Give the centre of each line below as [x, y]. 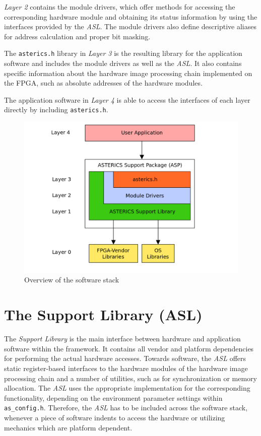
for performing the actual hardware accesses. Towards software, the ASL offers [125, 358]
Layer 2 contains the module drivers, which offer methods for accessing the [120, 7]
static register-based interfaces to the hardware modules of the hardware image [126, 368]
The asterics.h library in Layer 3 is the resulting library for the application [123, 53]
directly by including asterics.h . [56, 110]
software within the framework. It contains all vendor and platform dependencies [129, 348]
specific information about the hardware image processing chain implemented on [128, 73]
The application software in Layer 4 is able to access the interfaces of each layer [127, 99]
